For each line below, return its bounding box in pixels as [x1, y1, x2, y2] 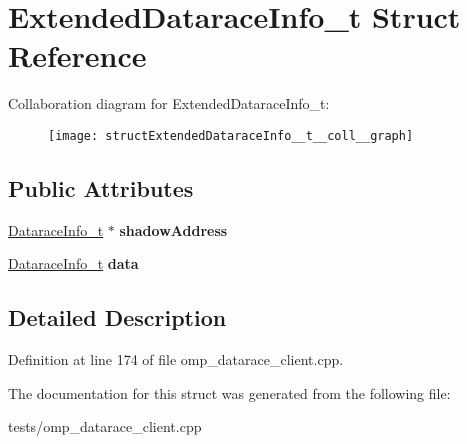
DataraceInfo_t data [8, 253, 139, 274]
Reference [8, 35, 147, 76]
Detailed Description [8, 302, 227, 333]
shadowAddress [119, 219, 228, 240]
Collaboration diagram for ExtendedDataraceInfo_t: [8, 93, 330, 114]
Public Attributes [8, 172, 194, 203]
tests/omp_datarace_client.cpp [8, 416, 202, 437]
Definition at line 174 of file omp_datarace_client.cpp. [8, 349, 344, 370]
